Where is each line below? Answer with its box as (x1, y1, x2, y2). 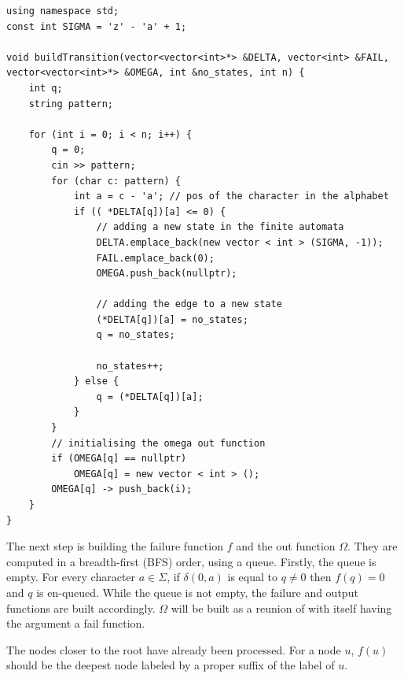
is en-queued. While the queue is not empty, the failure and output (36, 584, 358, 600)
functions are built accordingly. (6, 599, 156, 616)
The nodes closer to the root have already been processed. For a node (6, 641, 341, 658)
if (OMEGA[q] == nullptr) (51, 453, 187, 465)
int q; (28, 82, 63, 94)
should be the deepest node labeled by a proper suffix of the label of (6, 657, 335, 673)
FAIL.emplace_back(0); (96, 252, 215, 264)
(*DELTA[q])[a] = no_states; (96, 313, 248, 325)
